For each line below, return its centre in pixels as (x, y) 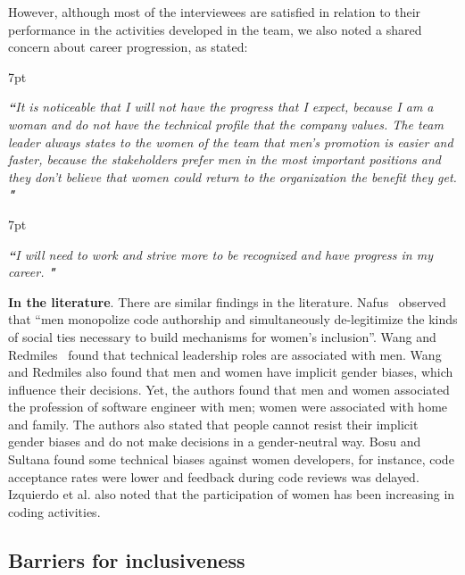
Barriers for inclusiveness (127, 559)
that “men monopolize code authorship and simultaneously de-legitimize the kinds (233, 319)
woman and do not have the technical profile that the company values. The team (226, 124)
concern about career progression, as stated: (128, 47)
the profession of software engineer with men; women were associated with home (228, 407)
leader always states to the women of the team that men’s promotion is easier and (231, 142)
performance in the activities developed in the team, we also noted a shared (215, 29)
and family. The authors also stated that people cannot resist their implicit (213, 424)
